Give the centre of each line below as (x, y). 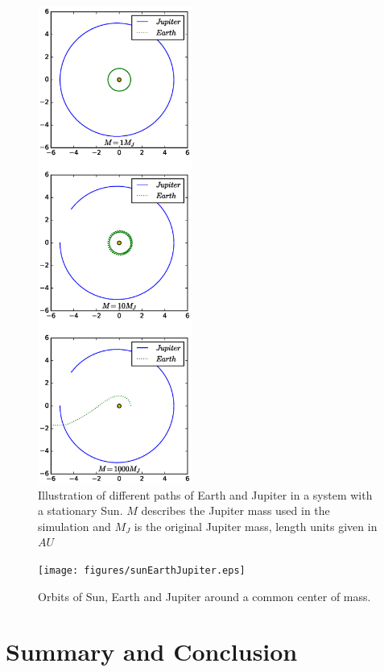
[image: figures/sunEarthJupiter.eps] (142, 571)
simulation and (74, 526)
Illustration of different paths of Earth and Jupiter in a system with (205, 494)
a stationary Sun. (81, 510)
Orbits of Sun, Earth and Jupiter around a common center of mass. (204, 596)
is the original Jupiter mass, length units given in (256, 526)
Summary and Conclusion (152, 651)
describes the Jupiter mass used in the (235, 510)
